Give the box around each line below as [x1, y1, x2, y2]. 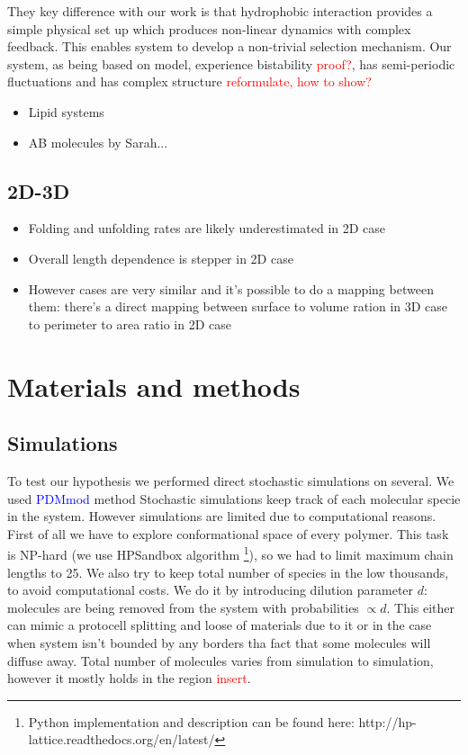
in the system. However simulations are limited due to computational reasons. [7, 507, 436, 526]
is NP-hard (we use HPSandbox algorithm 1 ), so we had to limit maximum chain [7, 543, 454, 563]
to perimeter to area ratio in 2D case [28, 314, 231, 333]
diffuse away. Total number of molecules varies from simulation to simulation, [7, 651, 434, 670]
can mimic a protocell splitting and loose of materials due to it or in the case [7, 616, 432, 634]
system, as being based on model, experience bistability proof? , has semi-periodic [7, 54, 455, 73]
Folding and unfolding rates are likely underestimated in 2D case [28, 219, 386, 238]
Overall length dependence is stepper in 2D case [28, 248, 293, 267]
